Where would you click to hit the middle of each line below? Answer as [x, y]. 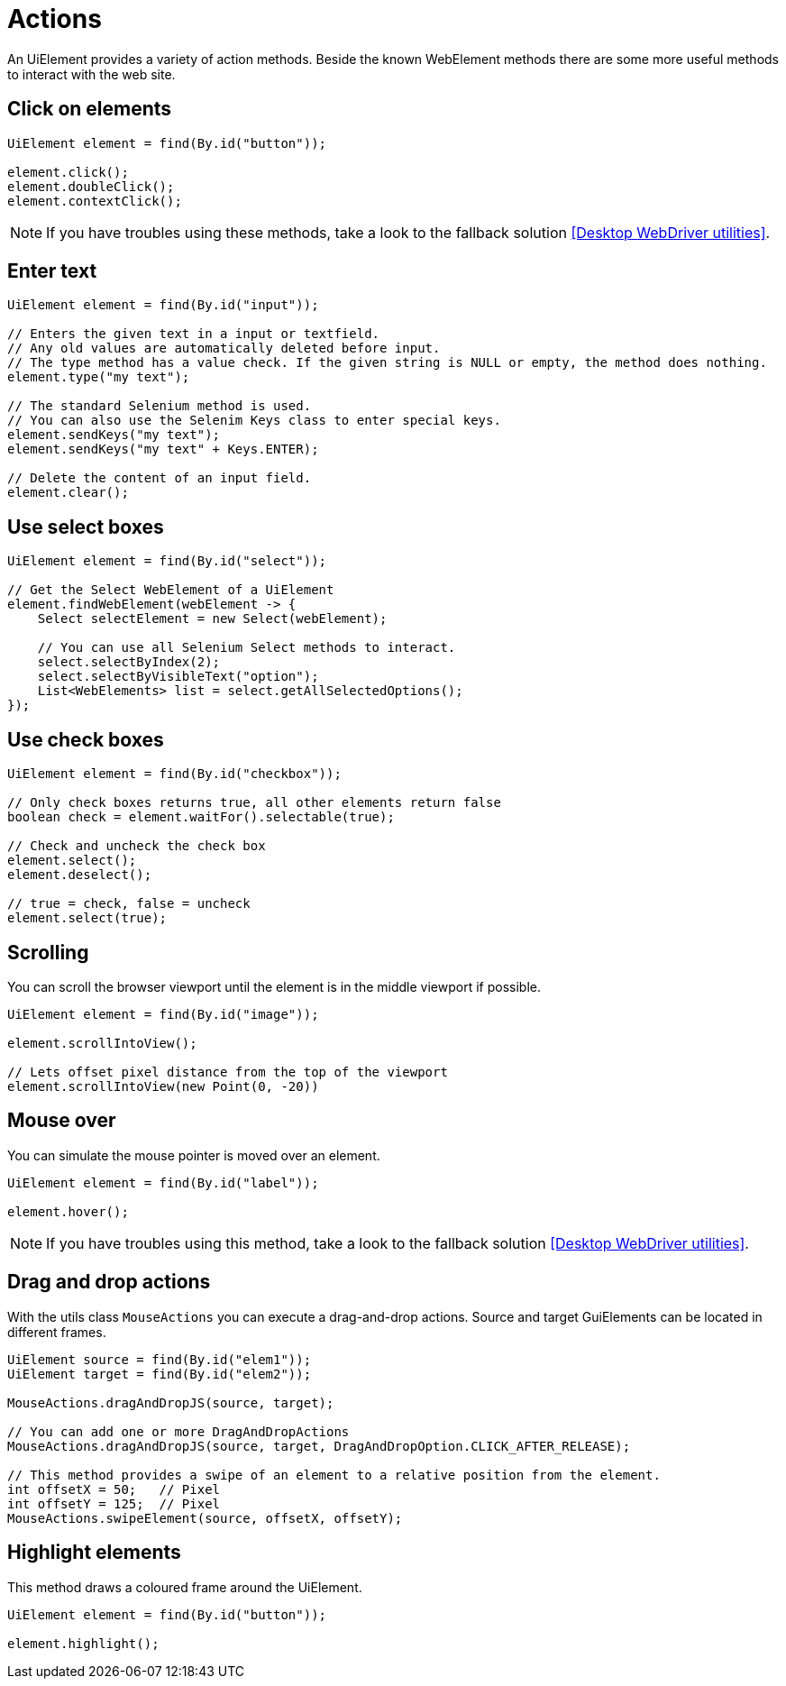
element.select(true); [87, 918]
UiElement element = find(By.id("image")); [163, 1014]
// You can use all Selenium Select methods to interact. [247, 648]
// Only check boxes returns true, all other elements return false [254, 803]
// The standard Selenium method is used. [160, 406]
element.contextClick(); [95, 201]
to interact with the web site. [91, 74]
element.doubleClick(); [91, 186]
